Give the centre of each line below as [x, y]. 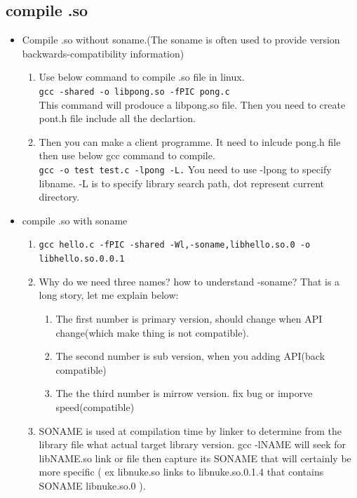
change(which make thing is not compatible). [152, 332]
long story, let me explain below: [109, 295]
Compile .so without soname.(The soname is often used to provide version [181, 40]
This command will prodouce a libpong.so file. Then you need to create [192, 104]
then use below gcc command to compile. [127, 155]
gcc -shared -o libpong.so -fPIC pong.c [134, 92]
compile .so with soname [75, 220]
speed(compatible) [95, 406]
